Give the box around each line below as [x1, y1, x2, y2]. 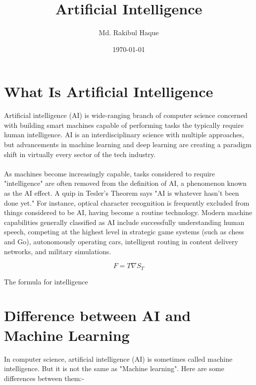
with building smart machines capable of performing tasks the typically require [4, 119, 244, 130]
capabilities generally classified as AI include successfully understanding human [4, 217, 245, 227]
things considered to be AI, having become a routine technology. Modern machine [4, 207, 253, 218]
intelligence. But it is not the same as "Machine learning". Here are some [4, 363, 224, 374]
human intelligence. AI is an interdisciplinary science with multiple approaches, [4, 129, 244, 140]
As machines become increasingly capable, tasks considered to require [4, 168, 215, 178]
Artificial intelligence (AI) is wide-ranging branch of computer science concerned [4, 110, 248, 120]
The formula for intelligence [4, 276, 88, 286]
